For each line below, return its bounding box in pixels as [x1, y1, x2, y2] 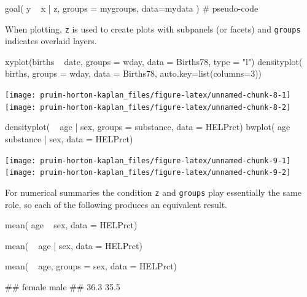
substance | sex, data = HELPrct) [5, 132, 133, 145]
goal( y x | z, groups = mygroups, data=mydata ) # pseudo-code [5, 2, 258, 14]
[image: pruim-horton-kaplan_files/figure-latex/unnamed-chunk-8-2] [5, 102, 291, 112]
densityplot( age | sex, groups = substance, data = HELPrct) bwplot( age [5, 120, 290, 133]
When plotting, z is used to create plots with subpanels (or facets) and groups [5, 22, 301, 35]
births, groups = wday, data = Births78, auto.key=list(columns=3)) [5, 67, 262, 80]
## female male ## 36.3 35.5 [5, 280, 120, 293]
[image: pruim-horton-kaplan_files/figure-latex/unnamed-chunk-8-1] [5, 91, 291, 100]
